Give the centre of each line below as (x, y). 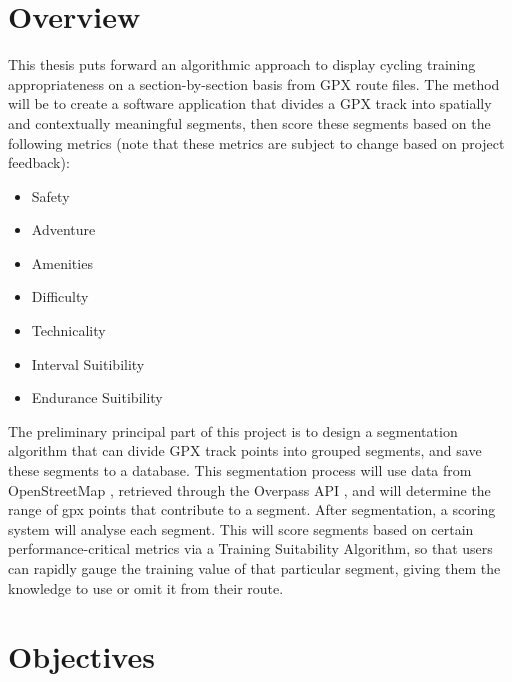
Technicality (68, 330)
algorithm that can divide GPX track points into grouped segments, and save (245, 450)
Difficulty (60, 296)
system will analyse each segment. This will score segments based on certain (241, 528)
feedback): (39, 162)
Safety (50, 195)
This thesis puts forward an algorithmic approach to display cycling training (242, 64)
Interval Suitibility (88, 363)
